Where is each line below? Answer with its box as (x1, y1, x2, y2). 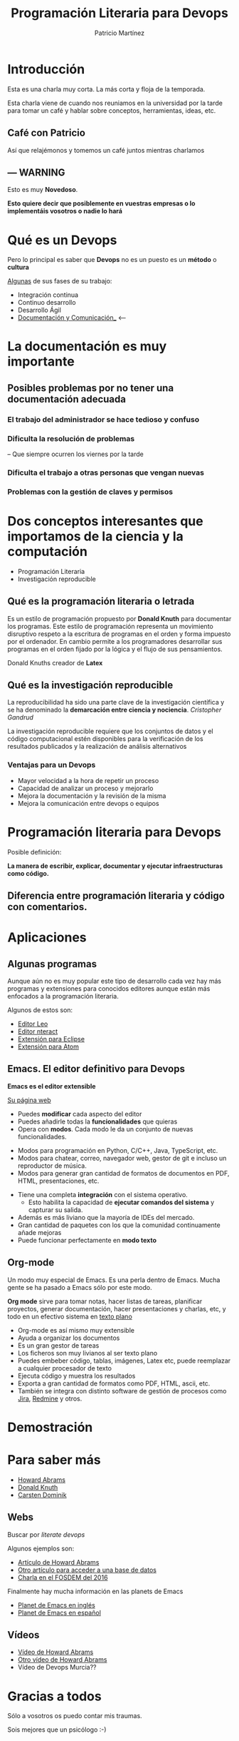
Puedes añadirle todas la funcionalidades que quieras (17, 1117, 178, 1126)
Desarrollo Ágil (17, 306, 62, 315)
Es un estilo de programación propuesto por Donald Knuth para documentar (7, 614, 232, 622)
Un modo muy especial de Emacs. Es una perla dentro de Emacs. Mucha (7, 1276, 221, 1284)
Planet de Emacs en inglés (17, 1600, 96, 1609)
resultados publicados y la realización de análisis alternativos (7, 742, 187, 751)
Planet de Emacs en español (17, 1608, 102, 1617)
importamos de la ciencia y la (7, 528, 184, 545)
